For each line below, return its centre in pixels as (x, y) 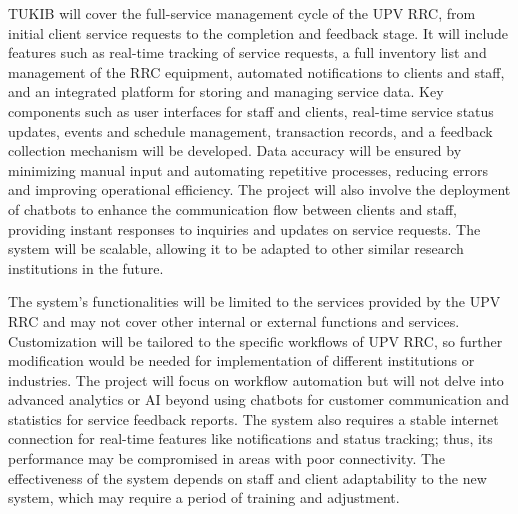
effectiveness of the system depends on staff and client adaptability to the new (247, 477)
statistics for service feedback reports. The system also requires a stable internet (253, 418)
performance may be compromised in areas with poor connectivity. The (227, 458)
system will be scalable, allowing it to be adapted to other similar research (236, 248)
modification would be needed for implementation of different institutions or (241, 360)
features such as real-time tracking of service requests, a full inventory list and (247, 52)
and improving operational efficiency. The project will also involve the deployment (259, 189)
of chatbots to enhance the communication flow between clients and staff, (232, 208)
